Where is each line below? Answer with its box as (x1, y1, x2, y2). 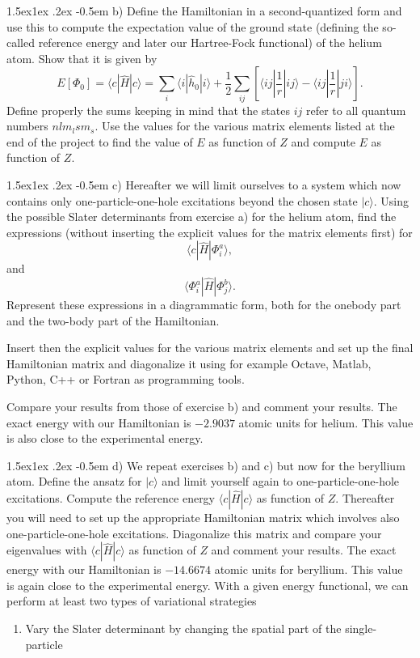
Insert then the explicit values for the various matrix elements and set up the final (6, 339, 414, 356)
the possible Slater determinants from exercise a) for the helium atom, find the (6, 208, 397, 225)
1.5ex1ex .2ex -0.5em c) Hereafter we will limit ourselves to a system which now (6, 176, 401, 193)
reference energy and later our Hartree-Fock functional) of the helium (38, 34, 382, 51)
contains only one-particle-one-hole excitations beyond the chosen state (6, 192, 358, 209)
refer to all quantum (305, 101, 406, 118)
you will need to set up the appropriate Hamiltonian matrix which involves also (6, 508, 400, 525)
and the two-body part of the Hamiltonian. (6, 312, 220, 329)
